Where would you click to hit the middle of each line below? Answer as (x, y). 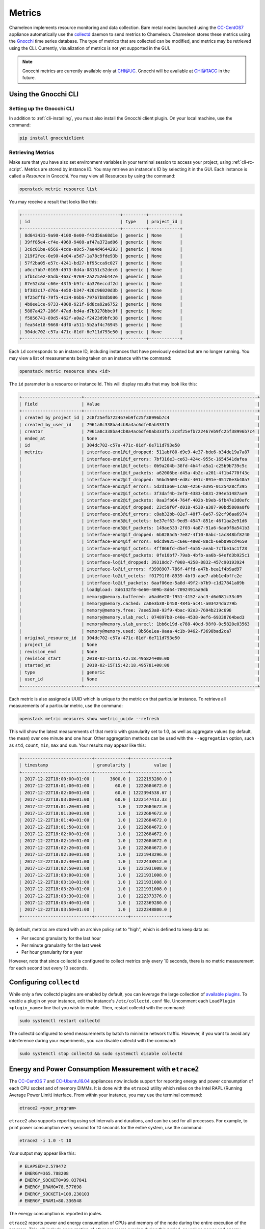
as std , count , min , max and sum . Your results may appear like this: (78, 745)
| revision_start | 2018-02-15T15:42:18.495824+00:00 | (140, 658)
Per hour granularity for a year (52, 952)
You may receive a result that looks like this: (53, 202)
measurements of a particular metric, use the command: (66, 706)
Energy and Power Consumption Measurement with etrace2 (104, 1069)
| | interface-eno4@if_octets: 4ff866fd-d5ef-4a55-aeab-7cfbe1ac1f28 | (140, 548)
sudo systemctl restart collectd (60, 1021)
